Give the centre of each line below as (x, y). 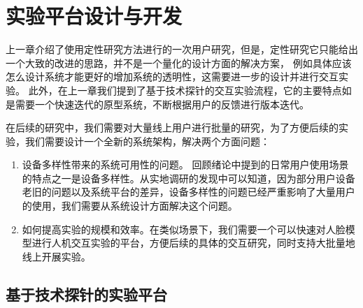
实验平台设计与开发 (94, 16)
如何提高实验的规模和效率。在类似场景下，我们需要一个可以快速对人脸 (184, 229)
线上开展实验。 (56, 256)
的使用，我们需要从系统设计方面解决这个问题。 (130, 206)
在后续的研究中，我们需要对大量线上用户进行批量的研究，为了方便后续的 (172, 127)
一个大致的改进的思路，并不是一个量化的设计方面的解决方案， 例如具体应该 (179, 63)
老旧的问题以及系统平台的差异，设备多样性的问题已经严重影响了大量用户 (188, 192)
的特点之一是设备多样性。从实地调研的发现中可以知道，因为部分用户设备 (188, 178)
